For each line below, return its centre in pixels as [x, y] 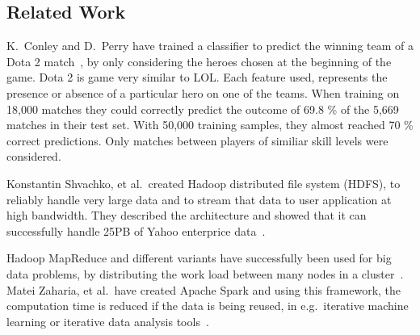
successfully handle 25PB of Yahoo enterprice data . [136, 230]
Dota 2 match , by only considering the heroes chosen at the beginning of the [199, 61]
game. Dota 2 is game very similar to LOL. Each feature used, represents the [197, 77]
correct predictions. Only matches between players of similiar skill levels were [197, 140]
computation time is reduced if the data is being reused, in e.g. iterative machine [208, 306]
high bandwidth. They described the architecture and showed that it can [187, 215]
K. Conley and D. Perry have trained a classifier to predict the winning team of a [210, 46]
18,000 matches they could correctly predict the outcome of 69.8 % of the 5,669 [203, 109]
